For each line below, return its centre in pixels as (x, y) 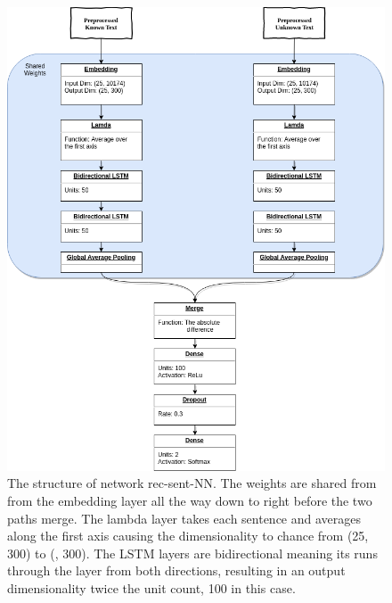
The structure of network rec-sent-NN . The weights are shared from (192, 483)
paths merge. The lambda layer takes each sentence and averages (184, 518)
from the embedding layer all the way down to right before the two (190, 500)
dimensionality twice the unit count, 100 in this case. (151, 587)
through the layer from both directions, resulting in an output (176, 570)
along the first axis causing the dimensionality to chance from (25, (188, 536)
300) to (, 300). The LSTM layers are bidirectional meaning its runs (192, 553)
